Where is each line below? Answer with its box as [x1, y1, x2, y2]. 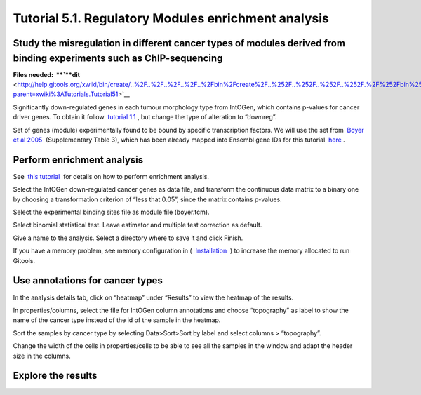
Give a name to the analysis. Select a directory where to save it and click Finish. [13, 234, 243, 242]
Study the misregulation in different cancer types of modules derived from [13, 37, 345, 49]
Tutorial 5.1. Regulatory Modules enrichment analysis [13, 11, 329, 26]
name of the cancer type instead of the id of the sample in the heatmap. [13, 316, 221, 324]
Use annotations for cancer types [13, 274, 163, 287]
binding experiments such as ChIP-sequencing [13, 52, 223, 64]
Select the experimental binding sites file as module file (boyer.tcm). [13, 208, 210, 217]
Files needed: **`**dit [13, 70, 81, 79]
